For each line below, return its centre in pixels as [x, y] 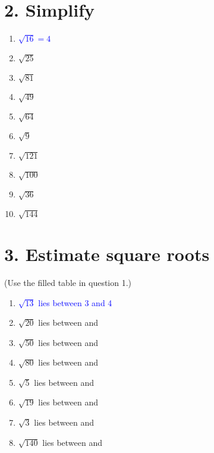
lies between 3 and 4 [75, 302]
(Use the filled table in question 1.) [68, 282]
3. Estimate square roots [107, 254]
